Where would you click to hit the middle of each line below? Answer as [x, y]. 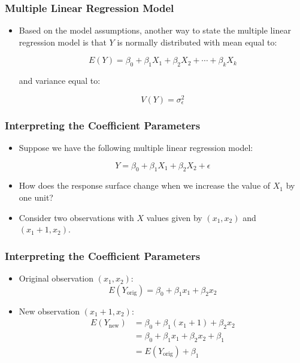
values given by [174, 217]
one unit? [36, 197]
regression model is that [63, 42]
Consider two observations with [76, 217]
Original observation [56, 278]
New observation [49, 311]
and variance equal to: [60, 81]
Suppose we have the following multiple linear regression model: [136, 148]
